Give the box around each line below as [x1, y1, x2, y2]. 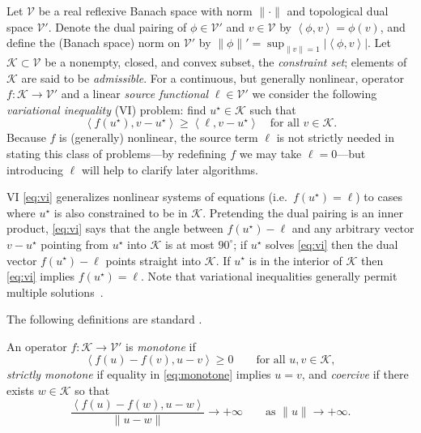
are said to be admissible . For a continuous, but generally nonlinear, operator [21, 69, 404, 86]
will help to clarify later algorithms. [81, 161, 258, 178]
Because [6, 129, 46, 146]
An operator [6, 337, 67, 354]
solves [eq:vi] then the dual [266, 235, 398, 252]
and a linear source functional [61, 85, 209, 102]
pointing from [40, 235, 108, 252]
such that [249, 101, 296, 118]
